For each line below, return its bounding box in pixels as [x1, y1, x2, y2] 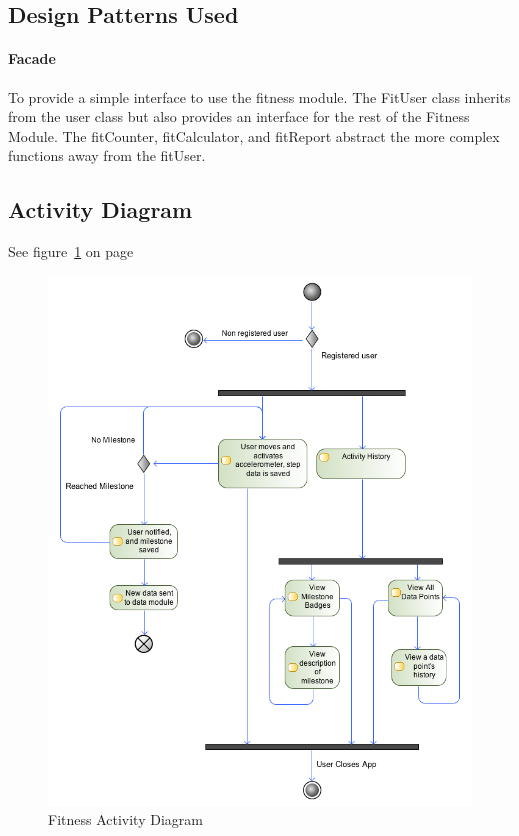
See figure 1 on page [8, 241, 134, 262]
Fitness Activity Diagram [48, 809, 203, 830]
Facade [8, 48, 56, 69]
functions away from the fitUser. [8, 145, 206, 166]
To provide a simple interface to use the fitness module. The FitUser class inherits [8, 86, 511, 107]
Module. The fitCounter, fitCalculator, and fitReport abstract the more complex [8, 125, 500, 146]
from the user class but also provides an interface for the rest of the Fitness [8, 106, 470, 127]
